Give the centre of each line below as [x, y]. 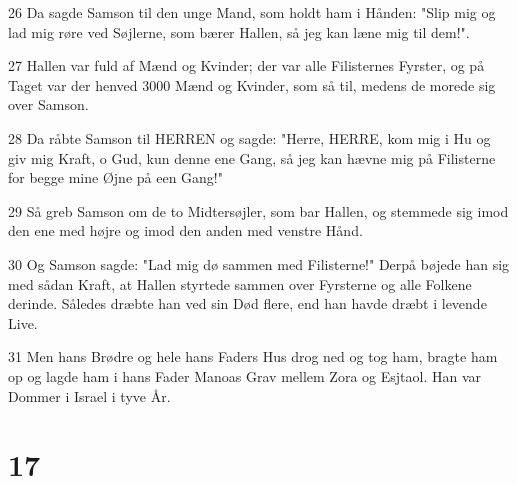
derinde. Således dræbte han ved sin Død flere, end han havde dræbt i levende [247, 303]
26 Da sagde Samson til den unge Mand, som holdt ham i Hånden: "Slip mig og [252, 12]
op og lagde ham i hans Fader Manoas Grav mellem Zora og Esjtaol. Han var [244, 375]
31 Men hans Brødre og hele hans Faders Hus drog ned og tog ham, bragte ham [253, 356]
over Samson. [48, 104]
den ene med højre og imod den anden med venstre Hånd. [185, 230]
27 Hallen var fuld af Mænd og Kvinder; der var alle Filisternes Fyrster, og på [246, 65]
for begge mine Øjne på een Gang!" [115, 177]
